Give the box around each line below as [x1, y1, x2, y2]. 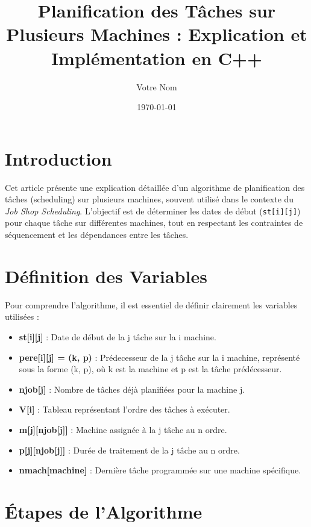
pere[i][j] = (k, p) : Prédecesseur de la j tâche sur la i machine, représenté [19, 351, 300, 363]
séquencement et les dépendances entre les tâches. [5, 228, 189, 241]
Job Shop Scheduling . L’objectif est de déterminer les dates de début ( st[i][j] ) [5, 204, 301, 217]
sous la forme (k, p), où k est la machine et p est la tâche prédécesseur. [19, 363, 282, 375]
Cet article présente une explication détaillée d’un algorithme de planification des [5, 181, 305, 193]
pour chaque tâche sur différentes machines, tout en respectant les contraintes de [5, 216, 303, 229]
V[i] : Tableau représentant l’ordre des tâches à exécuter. [19, 403, 230, 416]
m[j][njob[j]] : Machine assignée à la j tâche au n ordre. [19, 423, 227, 435]
